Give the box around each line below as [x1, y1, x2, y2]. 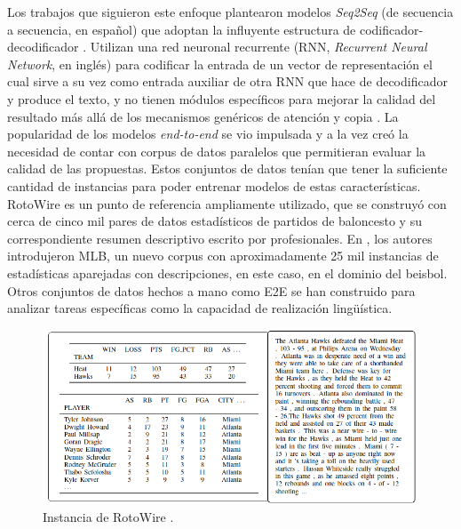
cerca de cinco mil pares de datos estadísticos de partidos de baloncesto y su [7, 212, 422, 230]
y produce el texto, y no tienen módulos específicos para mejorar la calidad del [7, 89, 436, 108]
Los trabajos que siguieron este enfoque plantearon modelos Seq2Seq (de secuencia [7, 3, 454, 20]
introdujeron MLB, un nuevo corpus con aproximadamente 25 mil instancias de [7, 246, 439, 265]
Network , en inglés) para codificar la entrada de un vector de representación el [7, 54, 433, 73]
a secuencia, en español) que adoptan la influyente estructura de [7, 20, 356, 38]
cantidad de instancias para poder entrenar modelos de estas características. [7, 176, 421, 195]
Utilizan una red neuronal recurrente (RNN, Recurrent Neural [90, 37, 427, 56]
